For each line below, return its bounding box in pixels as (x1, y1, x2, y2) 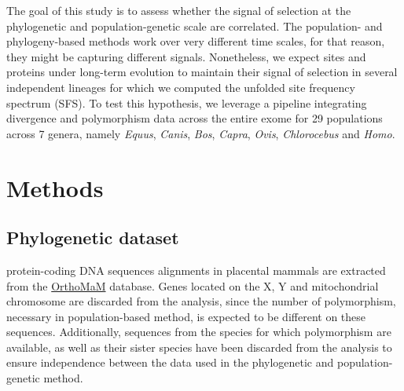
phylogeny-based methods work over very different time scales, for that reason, (6, 33, 385, 49)
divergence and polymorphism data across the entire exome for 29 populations (6, 110, 383, 126)
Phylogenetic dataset (6, 225, 179, 250)
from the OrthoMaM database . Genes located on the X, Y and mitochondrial (6, 277, 379, 294)
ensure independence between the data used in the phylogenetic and (6, 354, 334, 371)
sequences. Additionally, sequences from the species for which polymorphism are (6, 323, 391, 340)
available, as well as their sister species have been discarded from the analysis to (6, 338, 392, 355)
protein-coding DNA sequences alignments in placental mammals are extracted (6, 261, 386, 278)
